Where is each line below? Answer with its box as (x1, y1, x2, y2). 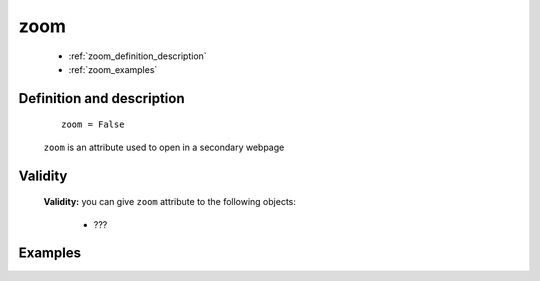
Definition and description (18, 90, 185, 107)
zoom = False (61, 119, 125, 130)
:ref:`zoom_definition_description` (68, 50, 207, 62)
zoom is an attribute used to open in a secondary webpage (43, 141, 285, 153)
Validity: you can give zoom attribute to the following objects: (43, 196, 297, 208)
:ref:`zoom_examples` (68, 63, 158, 75)
